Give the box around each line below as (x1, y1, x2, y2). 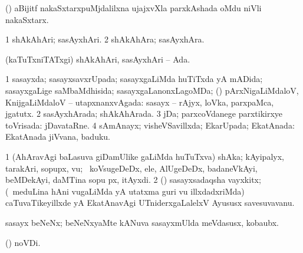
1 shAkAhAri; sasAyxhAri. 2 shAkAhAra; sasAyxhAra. (5, 33, 205, 45)
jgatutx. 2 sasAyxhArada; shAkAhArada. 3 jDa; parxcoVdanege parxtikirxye (5, 107, 283, 120)
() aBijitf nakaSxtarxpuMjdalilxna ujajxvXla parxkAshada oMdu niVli (5, 2, 262, 14)
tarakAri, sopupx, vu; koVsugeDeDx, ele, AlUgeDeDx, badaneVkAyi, (5, 162, 258, 174)
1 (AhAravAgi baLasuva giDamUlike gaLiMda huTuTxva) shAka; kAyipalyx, (5, 150, 284, 162)
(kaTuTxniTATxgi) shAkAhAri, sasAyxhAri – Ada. (5, 52, 190, 65)
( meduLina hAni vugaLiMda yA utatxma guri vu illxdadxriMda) (5, 185, 245, 197)
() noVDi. (5, 236, 41, 248)
